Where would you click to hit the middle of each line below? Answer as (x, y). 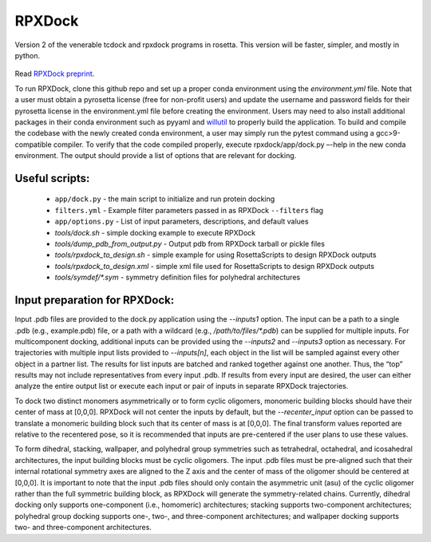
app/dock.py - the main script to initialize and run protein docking (165, 199)
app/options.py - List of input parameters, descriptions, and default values (182, 222)
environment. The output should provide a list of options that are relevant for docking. (156, 156)
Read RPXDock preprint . (55, 74)
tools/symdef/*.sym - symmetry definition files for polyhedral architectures (178, 277)
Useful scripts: (52, 178)
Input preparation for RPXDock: (95, 301)
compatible (33, 144)
